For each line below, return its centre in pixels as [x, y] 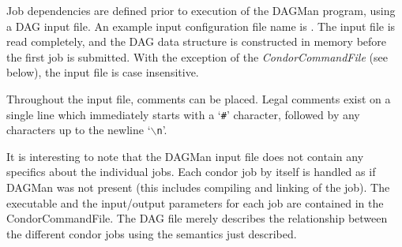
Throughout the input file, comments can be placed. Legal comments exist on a [199, 98]
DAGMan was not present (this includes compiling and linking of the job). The [198, 187]
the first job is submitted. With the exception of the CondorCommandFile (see [197, 56]
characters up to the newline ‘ [79, 130]
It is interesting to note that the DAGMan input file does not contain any [185, 156]
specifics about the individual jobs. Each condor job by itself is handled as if [191, 172]
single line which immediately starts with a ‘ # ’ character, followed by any [183, 114]
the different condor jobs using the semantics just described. [152, 233]
